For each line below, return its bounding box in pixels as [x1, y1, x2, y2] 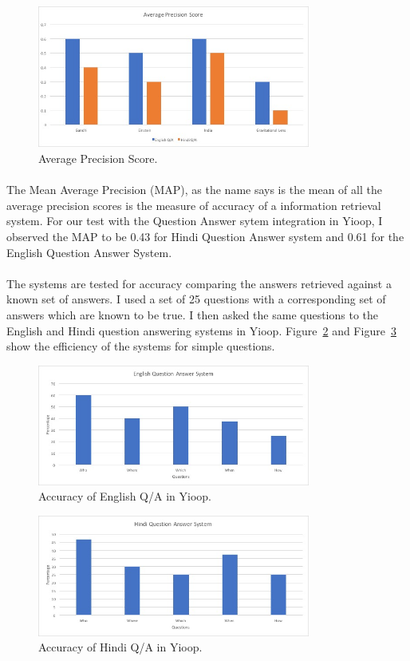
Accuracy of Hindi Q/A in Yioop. [38, 639, 203, 655]
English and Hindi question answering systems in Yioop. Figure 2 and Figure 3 [6, 322, 396, 338]
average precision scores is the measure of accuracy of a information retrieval [6, 196, 381, 213]
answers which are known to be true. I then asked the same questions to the [6, 307, 379, 323]
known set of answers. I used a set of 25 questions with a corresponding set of [6, 291, 386, 307]
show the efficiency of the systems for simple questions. [6, 338, 275, 354]
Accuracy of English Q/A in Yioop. [38, 488, 211, 505]
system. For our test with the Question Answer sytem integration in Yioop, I [6, 212, 383, 229]
